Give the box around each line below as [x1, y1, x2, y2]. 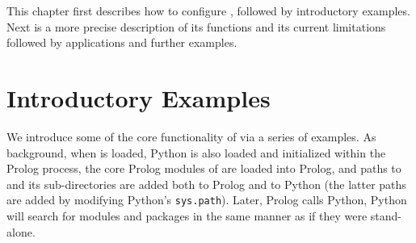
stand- [370, 207, 402, 224]
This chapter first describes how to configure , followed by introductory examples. [6, 2, 410, 19]
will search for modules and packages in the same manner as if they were [6, 207, 368, 224]
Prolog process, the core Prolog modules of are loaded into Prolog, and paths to [6, 160, 401, 177]
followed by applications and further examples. [6, 34, 237, 51]
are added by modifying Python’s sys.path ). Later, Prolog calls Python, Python [6, 191, 407, 208]
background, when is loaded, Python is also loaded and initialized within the [6, 144, 386, 161]
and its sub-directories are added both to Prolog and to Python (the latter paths [6, 175, 406, 192]
